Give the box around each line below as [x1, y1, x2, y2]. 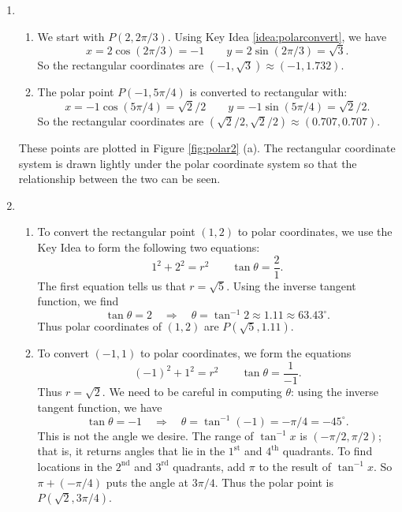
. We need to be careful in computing [102, 383, 282, 400]
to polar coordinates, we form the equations [140, 345, 352, 361]
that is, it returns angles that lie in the [37, 443, 225, 459]
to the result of [259, 458, 331, 474]
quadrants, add [173, 458, 246, 474]
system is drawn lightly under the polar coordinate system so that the [18, 155, 357, 171]
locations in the [37, 458, 113, 474]
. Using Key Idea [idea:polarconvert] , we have [167, 28, 387, 44]
